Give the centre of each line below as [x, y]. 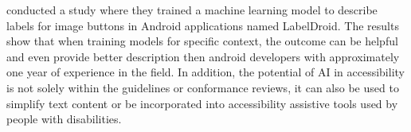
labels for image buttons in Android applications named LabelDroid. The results [203, 25]
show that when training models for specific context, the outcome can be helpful [202, 41]
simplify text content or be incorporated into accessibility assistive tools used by [202, 103]
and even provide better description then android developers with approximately [203, 56]
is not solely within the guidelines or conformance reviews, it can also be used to [203, 87]
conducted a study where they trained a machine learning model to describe [192, 10]
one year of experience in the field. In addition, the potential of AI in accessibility [205, 72]
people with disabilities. [64, 119]
